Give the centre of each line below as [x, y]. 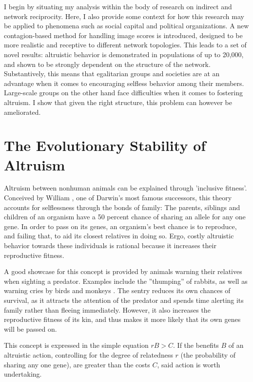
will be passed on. [30, 329]
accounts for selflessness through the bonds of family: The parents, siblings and [122, 207]
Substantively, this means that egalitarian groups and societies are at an [112, 74]
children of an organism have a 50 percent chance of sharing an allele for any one [125, 217]
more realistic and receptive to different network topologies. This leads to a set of [125, 45]
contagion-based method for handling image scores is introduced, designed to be [123, 35]
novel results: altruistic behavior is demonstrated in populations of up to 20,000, [124, 54]
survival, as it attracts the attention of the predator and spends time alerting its [124, 300]
